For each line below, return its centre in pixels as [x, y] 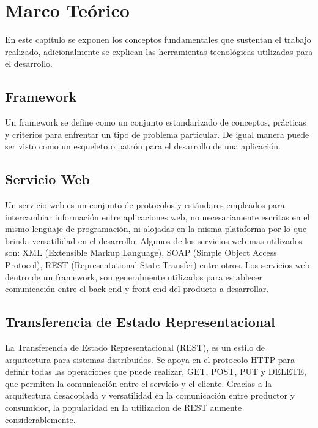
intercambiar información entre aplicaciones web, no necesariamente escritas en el [157, 216]
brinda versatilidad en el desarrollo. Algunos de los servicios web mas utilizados [154, 240]
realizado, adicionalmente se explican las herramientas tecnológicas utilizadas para [159, 51]
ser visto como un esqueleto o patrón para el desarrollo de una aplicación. [143, 146]
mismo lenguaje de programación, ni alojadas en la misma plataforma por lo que [156, 229]
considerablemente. [40, 419]
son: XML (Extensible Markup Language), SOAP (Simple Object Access [141, 253]
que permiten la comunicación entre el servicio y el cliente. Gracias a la [139, 383]
